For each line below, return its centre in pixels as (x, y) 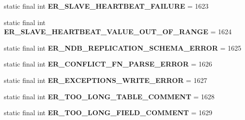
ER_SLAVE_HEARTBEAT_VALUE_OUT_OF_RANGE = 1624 (118, 32)
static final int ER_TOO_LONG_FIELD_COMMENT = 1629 (108, 113)
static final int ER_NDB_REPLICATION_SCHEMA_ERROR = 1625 (123, 47)
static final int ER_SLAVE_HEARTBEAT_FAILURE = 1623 (106, 6)
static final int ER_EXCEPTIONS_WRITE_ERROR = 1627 (106, 80)
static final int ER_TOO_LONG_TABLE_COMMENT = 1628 (109, 96)
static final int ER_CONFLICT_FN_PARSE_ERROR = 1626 (108, 64)
